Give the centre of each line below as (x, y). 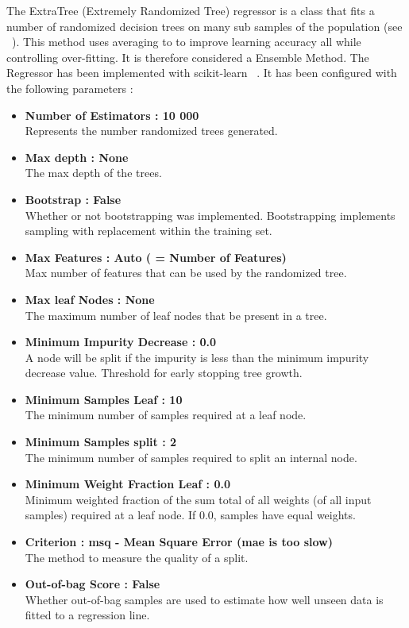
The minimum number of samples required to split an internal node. (191, 457)
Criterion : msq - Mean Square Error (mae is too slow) (179, 542)
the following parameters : (70, 88)
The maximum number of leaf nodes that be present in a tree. (176, 315)
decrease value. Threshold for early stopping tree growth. (164, 373)
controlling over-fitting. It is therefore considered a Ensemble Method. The (188, 57)
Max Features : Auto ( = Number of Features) (156, 257)
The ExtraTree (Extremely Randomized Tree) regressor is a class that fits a (191, 10)
